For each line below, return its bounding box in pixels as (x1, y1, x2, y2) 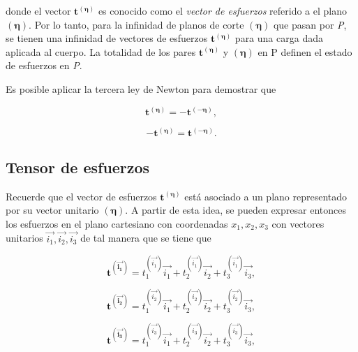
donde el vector (6, 3, 71, 17)
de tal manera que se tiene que (80, 230, 211, 245)
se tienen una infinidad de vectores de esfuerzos (6, 31, 208, 45)
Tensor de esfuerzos (6, 156, 150, 177)
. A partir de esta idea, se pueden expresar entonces (125, 203, 346, 217)
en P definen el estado (258, 44, 352, 59)
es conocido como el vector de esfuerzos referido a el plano (98, 3, 348, 17)
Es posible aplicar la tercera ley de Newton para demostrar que (6, 81, 276, 96)
